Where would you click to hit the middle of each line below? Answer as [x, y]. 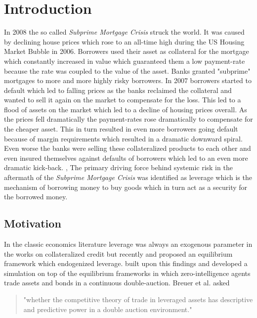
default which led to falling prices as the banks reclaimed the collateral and [118, 90]
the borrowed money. [36, 197]
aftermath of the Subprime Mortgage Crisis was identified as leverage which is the [128, 177]
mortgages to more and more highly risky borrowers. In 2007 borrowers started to [128, 80]
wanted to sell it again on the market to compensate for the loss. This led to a [123, 100]
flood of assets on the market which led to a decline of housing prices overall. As [126, 109]
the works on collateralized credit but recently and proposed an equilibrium [118, 253]
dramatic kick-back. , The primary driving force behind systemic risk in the [118, 167]
